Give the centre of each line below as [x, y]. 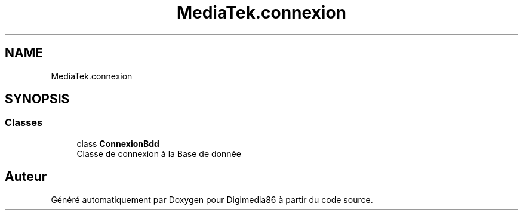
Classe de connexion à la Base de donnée [159, 153]
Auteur [26, 177]
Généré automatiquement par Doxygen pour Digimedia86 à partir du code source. [212, 199]
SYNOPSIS [37, 99]
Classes [24, 123]
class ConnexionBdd [118, 143]
